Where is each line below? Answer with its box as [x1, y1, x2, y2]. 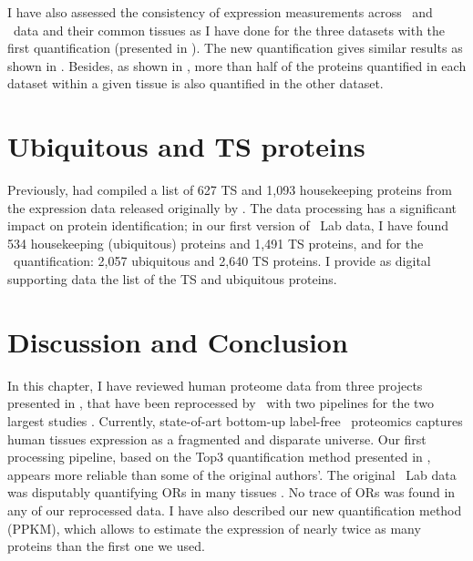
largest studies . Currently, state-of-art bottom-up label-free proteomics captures [7, 411, 463, 430]
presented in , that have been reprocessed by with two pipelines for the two [7, 393, 434, 413]
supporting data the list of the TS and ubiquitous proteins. [7, 270, 337, 289]
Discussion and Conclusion [7, 322, 348, 360]
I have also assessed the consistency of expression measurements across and [7, 3, 433, 21]
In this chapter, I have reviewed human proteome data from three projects [7, 375, 423, 394]
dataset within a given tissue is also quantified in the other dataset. [7, 74, 384, 93]
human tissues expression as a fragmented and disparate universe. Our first [7, 429, 427, 448]
